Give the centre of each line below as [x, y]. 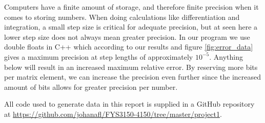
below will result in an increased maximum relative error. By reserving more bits [131, 67]
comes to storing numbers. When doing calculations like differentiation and [122, 17]
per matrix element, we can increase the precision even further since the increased [133, 77]
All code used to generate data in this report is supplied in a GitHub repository [129, 104]
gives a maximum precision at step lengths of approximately [99, 56]
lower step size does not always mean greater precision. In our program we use [127, 36]
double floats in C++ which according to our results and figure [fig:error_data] [129, 47]
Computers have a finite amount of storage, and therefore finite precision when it [131, 7]
